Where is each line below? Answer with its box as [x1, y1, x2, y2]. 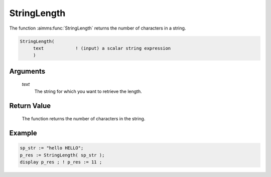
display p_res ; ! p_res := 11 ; [20, 159, 102, 165]
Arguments [9, 67, 46, 75]
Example [9, 128, 37, 137]
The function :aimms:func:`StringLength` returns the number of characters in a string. [9, 25, 186, 31]
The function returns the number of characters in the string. [22, 116, 146, 122]
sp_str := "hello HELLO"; [20, 145, 84, 151]
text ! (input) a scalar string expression [33, 45, 171, 51]
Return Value [9, 101, 51, 110]
